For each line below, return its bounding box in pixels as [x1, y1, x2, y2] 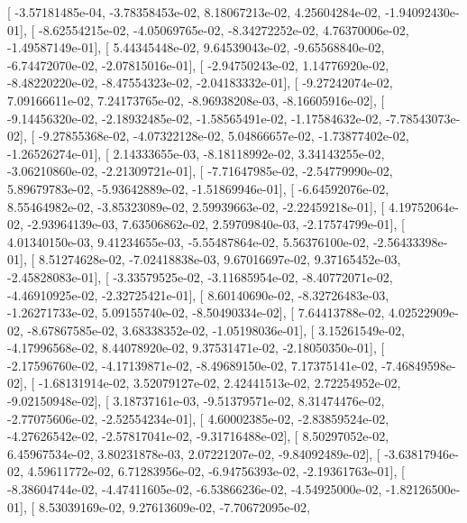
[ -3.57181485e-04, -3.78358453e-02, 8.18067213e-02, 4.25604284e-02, [7, 3, 381, 21]
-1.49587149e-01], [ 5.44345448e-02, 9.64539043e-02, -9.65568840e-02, [7, 38, 385, 57]
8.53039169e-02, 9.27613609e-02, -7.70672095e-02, [38, 497, 310, 516]
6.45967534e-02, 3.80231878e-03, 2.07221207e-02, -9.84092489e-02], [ [7, 444, 380, 463]
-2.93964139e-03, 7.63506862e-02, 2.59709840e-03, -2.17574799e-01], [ [27, 215, 405, 234]
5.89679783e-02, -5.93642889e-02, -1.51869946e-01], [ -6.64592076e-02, [7, 179, 389, 197]
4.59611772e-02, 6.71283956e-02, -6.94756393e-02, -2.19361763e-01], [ [27, 462, 405, 481]
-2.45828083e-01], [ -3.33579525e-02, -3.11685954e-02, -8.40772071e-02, [7, 267, 393, 286]
